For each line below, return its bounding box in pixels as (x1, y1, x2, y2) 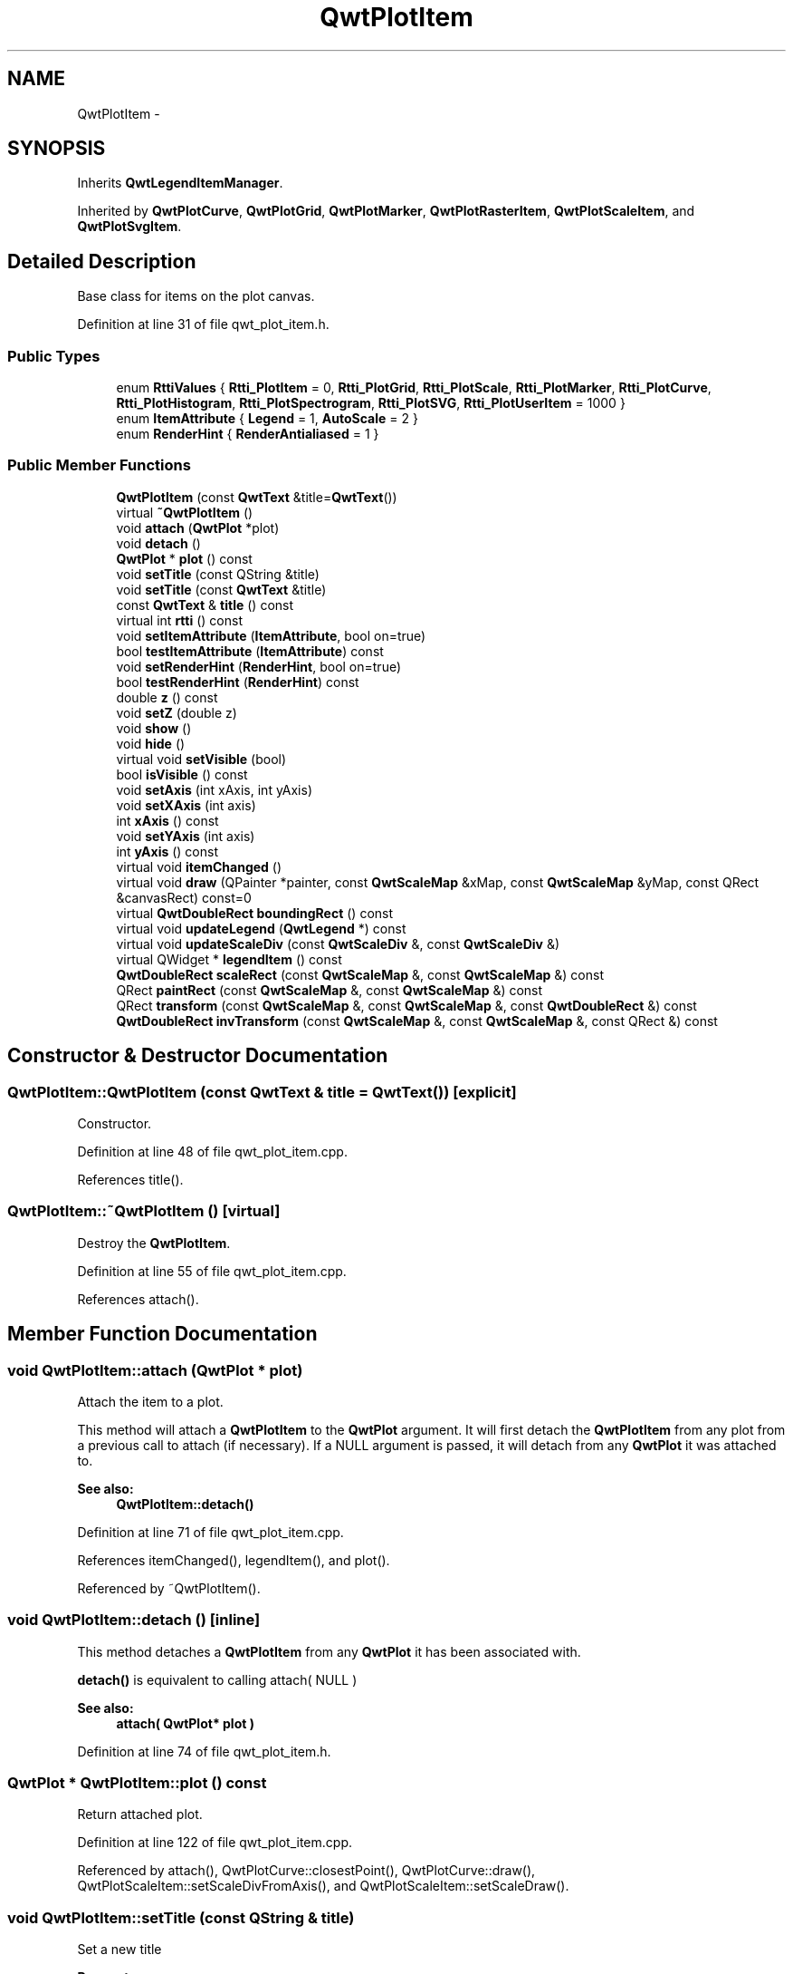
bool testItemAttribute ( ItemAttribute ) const (116, 643, 384, 659)
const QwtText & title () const (116, 596, 294, 613)
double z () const (116, 689, 218, 705)
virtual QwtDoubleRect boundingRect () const (116, 905, 394, 921)
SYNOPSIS (7, 137, 106, 160)
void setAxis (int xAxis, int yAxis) (116, 781, 313, 798)
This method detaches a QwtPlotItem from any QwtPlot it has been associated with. (77, 1643, 581, 1660)
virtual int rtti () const (116, 612, 243, 628)
